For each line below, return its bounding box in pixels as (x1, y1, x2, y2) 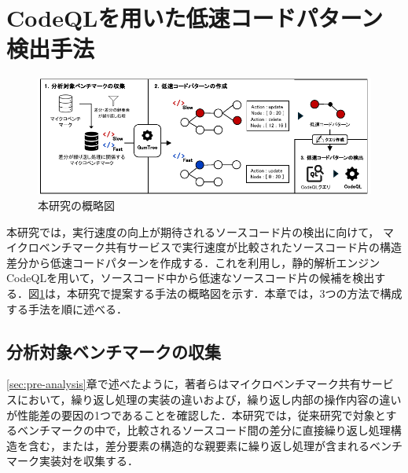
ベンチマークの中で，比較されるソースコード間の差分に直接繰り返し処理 (17, 422, 391, 438)
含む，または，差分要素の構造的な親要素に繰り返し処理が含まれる (28, 437, 369, 453)
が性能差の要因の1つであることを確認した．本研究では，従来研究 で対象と (6, 406, 386, 423)
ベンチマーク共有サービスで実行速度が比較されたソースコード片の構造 (39, 239, 402, 255)
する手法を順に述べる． (6, 300, 127, 317)
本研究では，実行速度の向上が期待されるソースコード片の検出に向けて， (6, 223, 380, 240)
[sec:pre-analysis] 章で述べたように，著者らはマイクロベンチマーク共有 (6, 376, 361, 392)
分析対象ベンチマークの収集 (6, 339, 221, 363)
